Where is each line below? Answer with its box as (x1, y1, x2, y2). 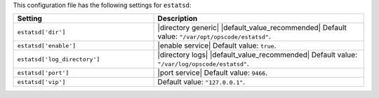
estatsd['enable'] (17, 42, 77, 49)
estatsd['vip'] (17, 78, 66, 85)
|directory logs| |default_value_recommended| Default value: (157, 50, 358, 59)
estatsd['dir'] (17, 28, 66, 36)
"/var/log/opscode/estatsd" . (157, 59, 249, 69)
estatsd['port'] (17, 69, 69, 76)
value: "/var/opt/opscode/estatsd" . (157, 31, 272, 41)
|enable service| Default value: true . (157, 41, 277, 50)
